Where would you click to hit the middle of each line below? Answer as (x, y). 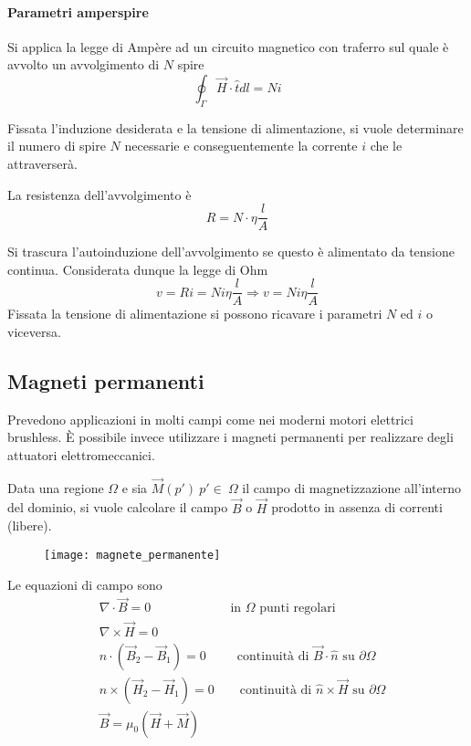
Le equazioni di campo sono (85, 584)
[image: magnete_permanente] (132, 555)
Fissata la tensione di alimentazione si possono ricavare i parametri (195, 314)
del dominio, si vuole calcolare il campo (118, 507)
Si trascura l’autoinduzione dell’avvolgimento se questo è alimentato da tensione (231, 252)
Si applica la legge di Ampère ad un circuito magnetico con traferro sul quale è (228, 46)
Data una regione (56, 487)
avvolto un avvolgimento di (84, 64)
